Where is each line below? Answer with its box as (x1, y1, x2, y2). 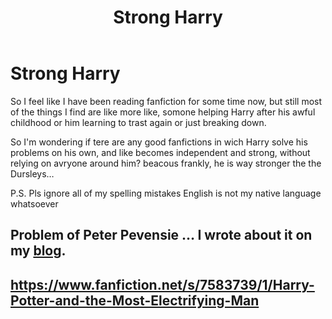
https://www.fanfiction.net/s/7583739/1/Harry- (10, 276, 315, 293)
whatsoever (10, 197, 59, 210)
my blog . (10, 242, 67, 260)
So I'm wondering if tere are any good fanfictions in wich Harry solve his (10, 136, 308, 148)
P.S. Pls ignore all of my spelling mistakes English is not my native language (10, 187, 322, 199)
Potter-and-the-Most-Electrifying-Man (10, 292, 260, 309)
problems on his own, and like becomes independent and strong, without (10, 146, 311, 158)
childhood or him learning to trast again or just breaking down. (10, 116, 267, 128)
